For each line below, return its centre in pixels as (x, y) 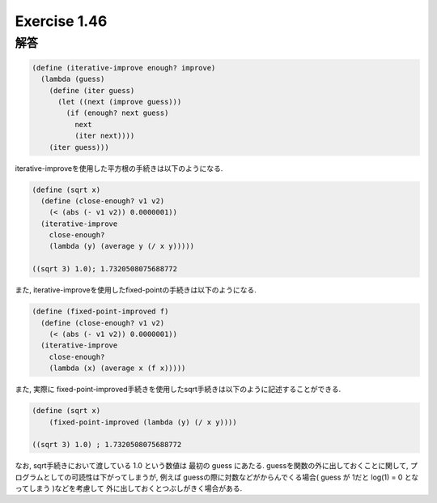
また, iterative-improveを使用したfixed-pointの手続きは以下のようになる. (136, 290)
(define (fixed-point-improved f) (100, 311)
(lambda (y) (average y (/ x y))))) (121, 246)
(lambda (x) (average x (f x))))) (117, 368)
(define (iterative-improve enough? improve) (124, 68)
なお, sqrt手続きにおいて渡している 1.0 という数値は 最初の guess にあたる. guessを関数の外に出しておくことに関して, (212, 466)
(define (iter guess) (92, 90)
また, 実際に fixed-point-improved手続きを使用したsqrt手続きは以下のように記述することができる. (178, 390)
